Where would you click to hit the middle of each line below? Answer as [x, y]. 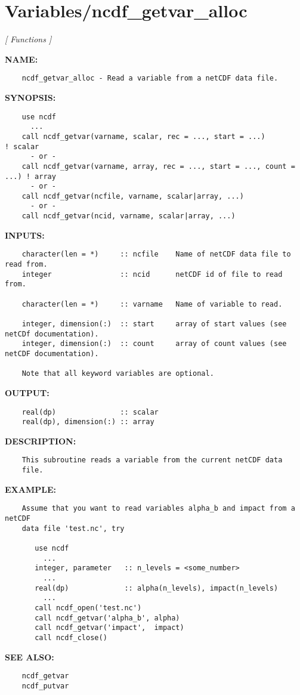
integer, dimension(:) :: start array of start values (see [154, 324]
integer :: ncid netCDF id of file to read [152, 274]
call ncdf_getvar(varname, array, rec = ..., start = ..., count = [158, 166]
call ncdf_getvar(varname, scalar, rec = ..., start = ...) [143, 136]
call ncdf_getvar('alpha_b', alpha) [107, 618]
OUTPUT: [27, 392]
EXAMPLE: [30, 489]
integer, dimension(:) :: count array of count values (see [154, 344]
